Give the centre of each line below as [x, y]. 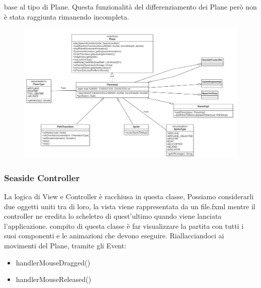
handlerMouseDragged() [53, 262]
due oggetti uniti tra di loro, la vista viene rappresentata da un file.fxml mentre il [130, 206]
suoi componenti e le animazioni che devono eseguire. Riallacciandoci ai [114, 236]
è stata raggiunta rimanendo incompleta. [67, 16]
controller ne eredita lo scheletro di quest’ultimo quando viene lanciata [113, 216]
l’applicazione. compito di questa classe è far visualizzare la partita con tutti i [124, 226]
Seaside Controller [42, 177]
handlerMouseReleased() [54, 279]
